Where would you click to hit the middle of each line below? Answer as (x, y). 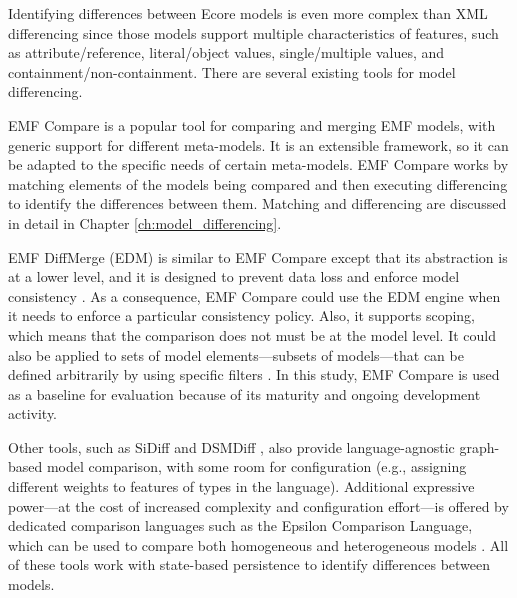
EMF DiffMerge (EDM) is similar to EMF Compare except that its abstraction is (258, 256)
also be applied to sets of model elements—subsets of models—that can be (236, 354)
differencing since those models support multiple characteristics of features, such (253, 32)
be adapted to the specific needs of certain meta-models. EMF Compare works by (258, 164)
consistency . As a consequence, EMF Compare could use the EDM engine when (254, 295)
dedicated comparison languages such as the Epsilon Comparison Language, (240, 525)
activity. (33, 413)
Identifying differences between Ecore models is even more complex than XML (248, 13)
